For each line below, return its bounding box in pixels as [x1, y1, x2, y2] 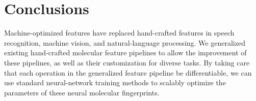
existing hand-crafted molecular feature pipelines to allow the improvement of [4, 47, 247, 58]
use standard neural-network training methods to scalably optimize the [4, 77, 226, 88]
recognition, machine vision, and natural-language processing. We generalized [4, 37, 245, 48]
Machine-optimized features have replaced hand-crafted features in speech [4, 27, 235, 38]
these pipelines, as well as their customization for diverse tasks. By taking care [4, 57, 250, 68]
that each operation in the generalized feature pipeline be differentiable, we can [4, 67, 252, 78]
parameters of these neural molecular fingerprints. [4, 87, 160, 97]
